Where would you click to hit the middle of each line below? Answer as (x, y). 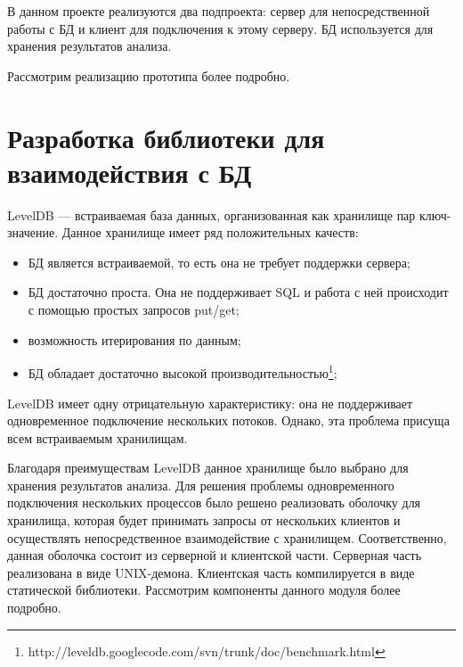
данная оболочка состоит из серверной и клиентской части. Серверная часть (215, 555)
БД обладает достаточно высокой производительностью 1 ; (183, 371)
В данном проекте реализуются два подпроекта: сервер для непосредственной (219, 11)
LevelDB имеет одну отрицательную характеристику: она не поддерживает (210, 403)
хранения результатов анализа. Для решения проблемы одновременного (201, 485)
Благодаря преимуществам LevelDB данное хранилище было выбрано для (208, 468)
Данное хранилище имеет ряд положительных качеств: (210, 232)
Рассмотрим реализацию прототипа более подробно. (149, 75)
